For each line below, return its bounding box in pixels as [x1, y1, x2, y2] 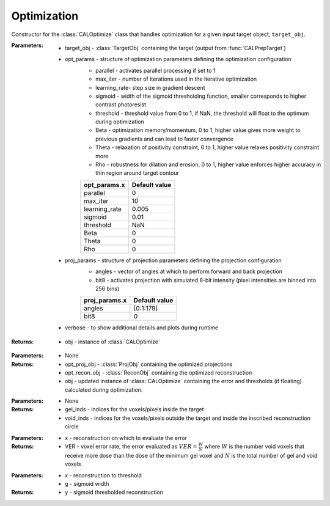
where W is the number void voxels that [204, 443, 305, 450]
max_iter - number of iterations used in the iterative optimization [95, 75, 257, 82]
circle [65, 423, 79, 430]
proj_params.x [83, 296, 127, 305]
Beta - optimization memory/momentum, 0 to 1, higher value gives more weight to [95, 127, 301, 134]
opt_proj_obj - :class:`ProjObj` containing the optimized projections [65, 361, 233, 368]
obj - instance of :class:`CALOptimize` [65, 338, 160, 345]
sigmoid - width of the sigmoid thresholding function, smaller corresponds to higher [95, 92, 307, 100]
